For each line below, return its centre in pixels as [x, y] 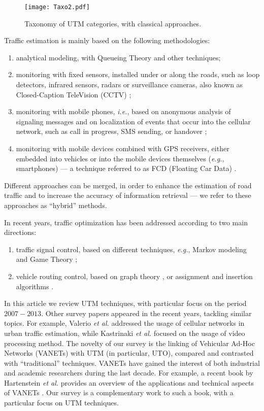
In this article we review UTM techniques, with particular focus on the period [125, 303]
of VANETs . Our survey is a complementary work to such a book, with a [119, 392]
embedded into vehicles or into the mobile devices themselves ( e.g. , [120, 158]
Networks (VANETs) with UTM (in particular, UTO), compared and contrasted [129, 353]
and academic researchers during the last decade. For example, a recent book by [129, 373]
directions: [20, 232]
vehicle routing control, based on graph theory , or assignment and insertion [134, 276]
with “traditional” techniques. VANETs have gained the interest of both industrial [132, 363]
